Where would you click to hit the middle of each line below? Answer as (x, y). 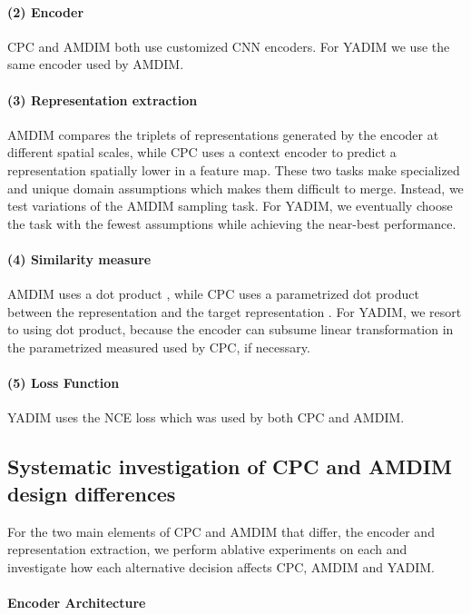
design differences (92, 493)
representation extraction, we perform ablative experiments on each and (207, 549)
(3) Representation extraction (103, 99)
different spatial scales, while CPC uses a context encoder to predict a (202, 152)
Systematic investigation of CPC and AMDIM (230, 466)
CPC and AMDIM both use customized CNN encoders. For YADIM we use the (229, 46)
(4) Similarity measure (79, 258)
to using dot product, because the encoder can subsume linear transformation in (231, 329)
